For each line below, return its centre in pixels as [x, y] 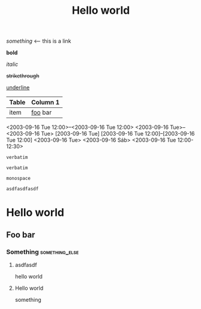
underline [18, 88]
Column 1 [45, 103]
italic [12, 64]
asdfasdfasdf [22, 189]
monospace [19, 178]
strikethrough [23, 76]
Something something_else [43, 251]
